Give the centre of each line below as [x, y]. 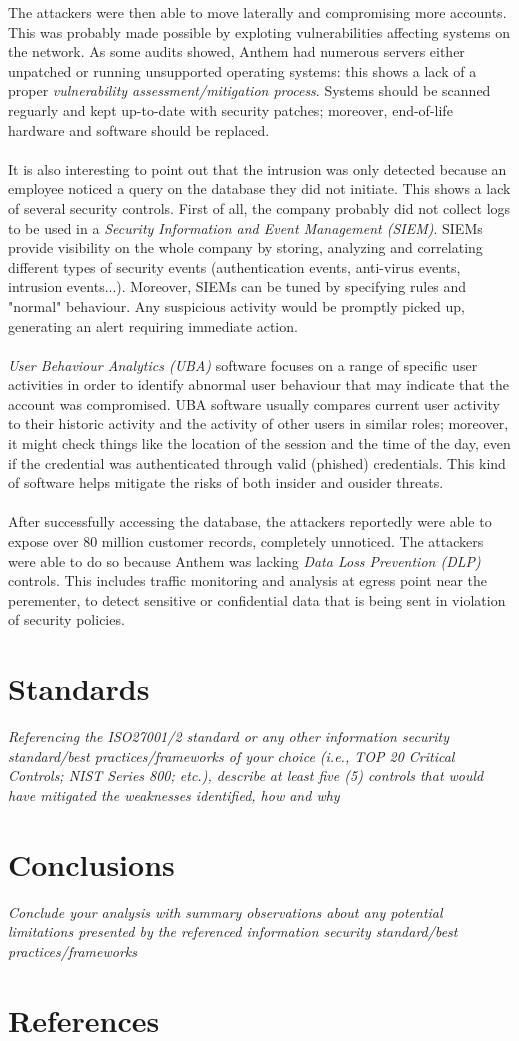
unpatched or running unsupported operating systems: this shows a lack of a [242, 70]
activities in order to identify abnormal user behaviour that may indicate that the [258, 384]
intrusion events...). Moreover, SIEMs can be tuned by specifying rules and [237, 286]
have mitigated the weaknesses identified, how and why [174, 794]
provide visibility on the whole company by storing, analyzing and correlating [245, 247]
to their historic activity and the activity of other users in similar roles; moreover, [258, 423]
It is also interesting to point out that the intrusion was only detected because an [257, 168]
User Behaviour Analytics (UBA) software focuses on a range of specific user [243, 364]
